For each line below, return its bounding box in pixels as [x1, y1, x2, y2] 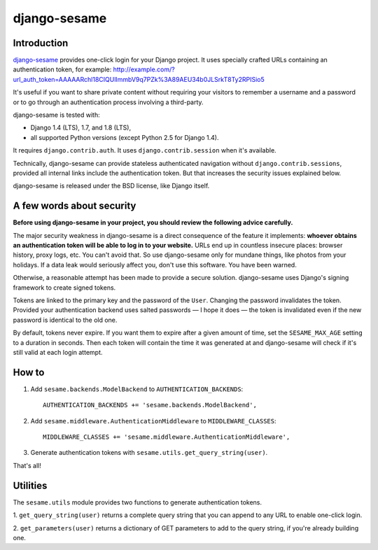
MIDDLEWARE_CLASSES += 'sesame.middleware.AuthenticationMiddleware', [43, 433, 290, 441]
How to [13, 366, 45, 378]
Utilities [13, 479, 48, 491]
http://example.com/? [113, 65, 175, 73]
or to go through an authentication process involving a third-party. [13, 98, 204, 106]
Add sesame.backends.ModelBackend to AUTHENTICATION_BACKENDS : [30, 385, 244, 393]
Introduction [13, 37, 69, 49]
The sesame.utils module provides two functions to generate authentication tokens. [13, 498, 262, 507]
